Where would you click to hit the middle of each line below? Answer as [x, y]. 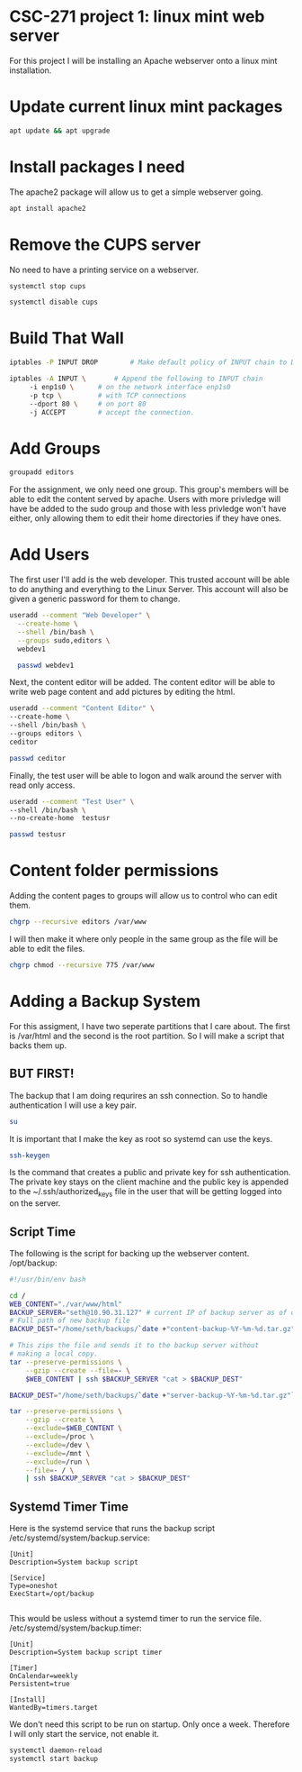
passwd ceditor [38, 758]
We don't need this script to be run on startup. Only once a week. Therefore [150, 1724]
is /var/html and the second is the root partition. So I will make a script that [147, 1036]
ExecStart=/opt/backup [52, 1594]
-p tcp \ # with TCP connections [108, 395]
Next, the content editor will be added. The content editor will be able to [142, 682]
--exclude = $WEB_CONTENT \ [74, 1429]
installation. [31, 70]
